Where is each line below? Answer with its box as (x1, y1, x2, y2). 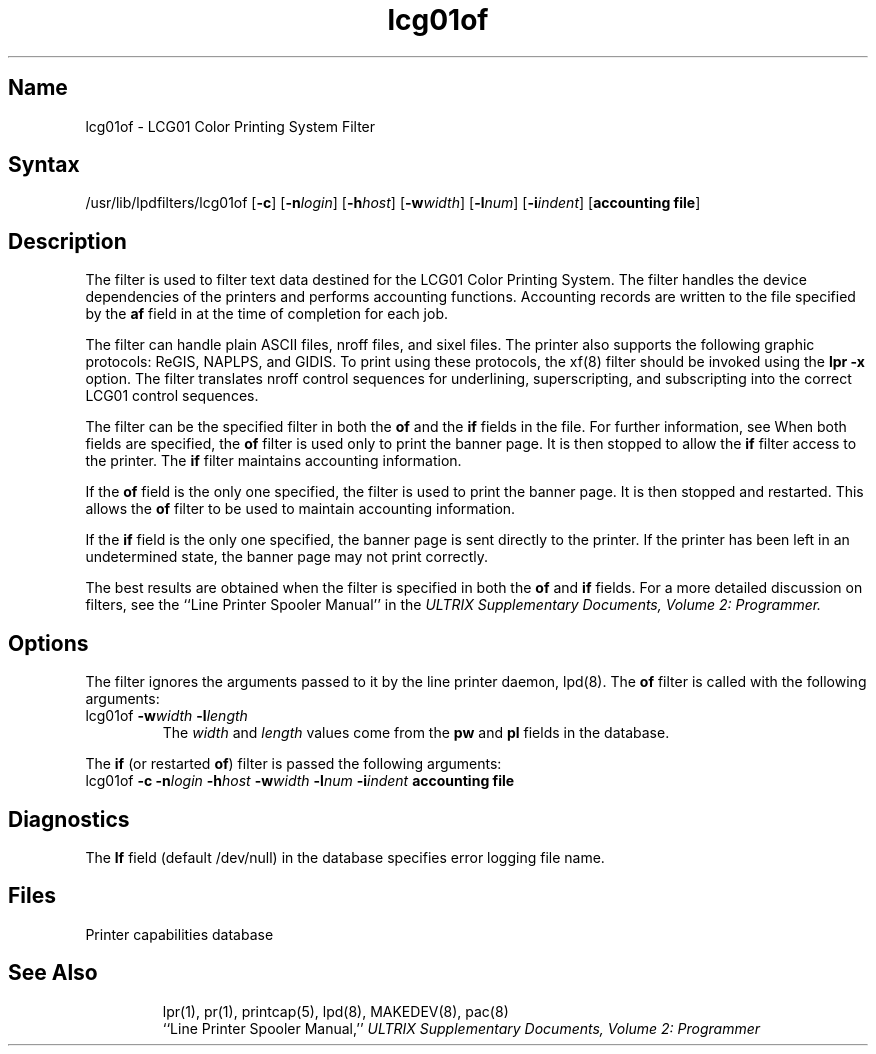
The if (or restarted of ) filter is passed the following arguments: (85, 755, 502, 773)
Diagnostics (8, 806, 130, 832)
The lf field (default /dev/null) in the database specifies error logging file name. (85, 848, 605, 866)
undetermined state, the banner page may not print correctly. (85, 548, 489, 566)
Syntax (8, 152, 80, 178)
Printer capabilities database (85, 925, 274, 943)
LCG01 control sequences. (85, 387, 259, 405)
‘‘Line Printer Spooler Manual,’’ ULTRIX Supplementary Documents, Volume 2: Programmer (162, 1019, 761, 1037)
